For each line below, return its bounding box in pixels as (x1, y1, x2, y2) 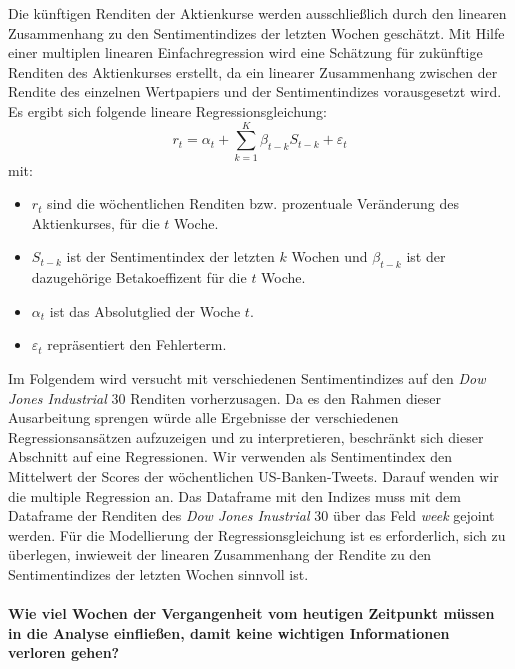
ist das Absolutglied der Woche (49, 300, 241, 321)
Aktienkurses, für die (31, 212, 160, 233)
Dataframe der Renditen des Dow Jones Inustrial (8, 505, 310, 526)
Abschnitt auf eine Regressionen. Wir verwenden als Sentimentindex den (8, 446, 452, 467)
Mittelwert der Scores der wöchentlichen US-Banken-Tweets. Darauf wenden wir (8, 466, 499, 487)
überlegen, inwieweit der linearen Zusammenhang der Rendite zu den (8, 544, 432, 565)
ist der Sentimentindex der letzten (66, 246, 275, 267)
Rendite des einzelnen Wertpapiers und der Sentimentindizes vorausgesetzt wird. (8, 81, 502, 102)
